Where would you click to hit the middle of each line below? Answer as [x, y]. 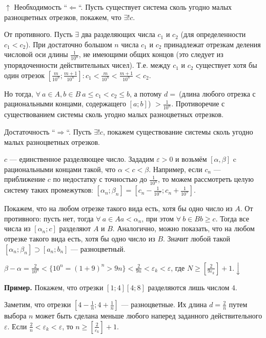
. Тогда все [232, 218]
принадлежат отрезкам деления [212, 44]
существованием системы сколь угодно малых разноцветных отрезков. [114, 114]
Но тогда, [19, 93]
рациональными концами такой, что [60, 169]
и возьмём [191, 159]
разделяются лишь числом [189, 287]
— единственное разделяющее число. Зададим [82, 159]
